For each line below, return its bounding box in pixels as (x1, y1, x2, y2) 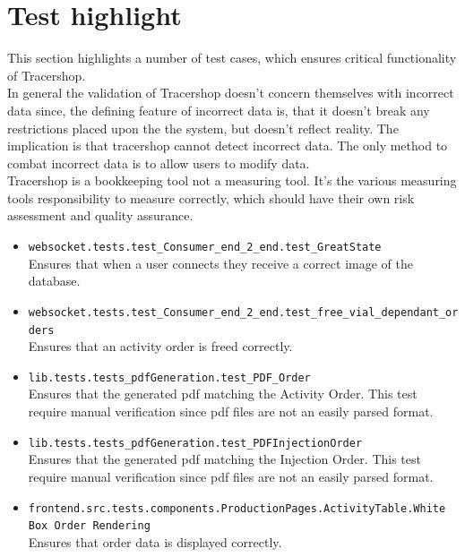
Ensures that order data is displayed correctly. (28, 532, 282, 551)
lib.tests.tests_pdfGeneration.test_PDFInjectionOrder (28, 436, 363, 450)
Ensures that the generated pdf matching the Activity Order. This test (28, 384, 418, 403)
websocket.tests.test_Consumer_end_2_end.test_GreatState (28, 241, 382, 254)
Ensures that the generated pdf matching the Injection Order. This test (28, 450, 421, 468)
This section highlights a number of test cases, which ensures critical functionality (7, 48, 457, 67)
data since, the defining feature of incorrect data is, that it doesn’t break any (7, 100, 430, 119)
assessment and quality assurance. (7, 206, 194, 225)
